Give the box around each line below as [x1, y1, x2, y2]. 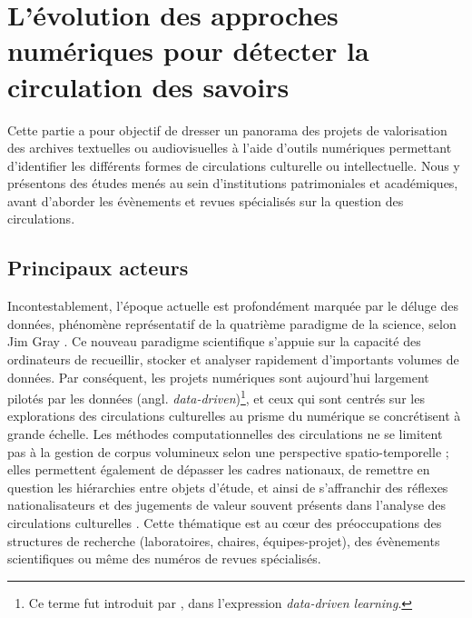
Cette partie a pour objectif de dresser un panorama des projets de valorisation [7, 120, 447, 139]
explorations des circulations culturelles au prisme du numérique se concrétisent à [7, 406, 461, 425]
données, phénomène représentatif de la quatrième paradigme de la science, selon [7, 314, 457, 333]
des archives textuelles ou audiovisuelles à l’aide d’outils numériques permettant [7, 138, 452, 157]
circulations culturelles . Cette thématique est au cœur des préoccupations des [7, 513, 442, 533]
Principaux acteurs [7, 254, 189, 282]
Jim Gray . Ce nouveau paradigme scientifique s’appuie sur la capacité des [7, 332, 421, 351]
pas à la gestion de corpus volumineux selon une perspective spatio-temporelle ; [7, 442, 449, 461]
